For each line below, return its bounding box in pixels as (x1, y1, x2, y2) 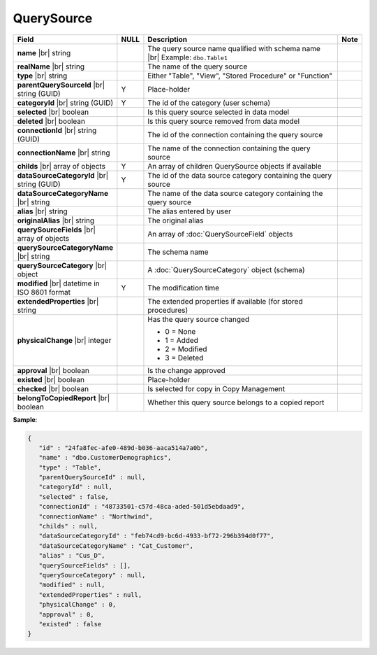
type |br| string (17, 71, 68, 80)
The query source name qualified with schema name (147, 43, 321, 53)
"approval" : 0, (38, 610, 94, 619)
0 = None (165, 326, 196, 336)
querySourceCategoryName (17, 242, 114, 252)
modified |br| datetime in (17, 279, 101, 288)
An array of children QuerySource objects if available (147, 161, 322, 171)
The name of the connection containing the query (147, 143, 311, 153)
